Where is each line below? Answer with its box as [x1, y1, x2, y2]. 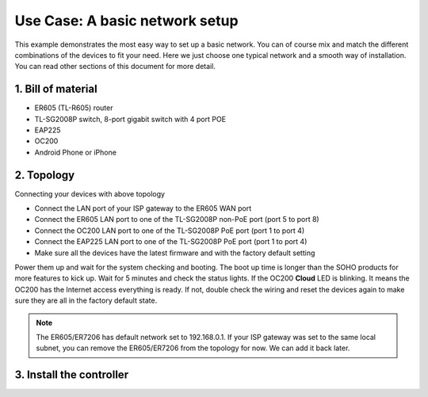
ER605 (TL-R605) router [34, 103, 113, 113]
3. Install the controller [14, 368, 129, 382]
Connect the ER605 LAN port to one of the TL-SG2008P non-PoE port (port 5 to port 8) [34, 215, 320, 224]
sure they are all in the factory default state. [14, 296, 158, 305]
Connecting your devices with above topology [14, 189, 166, 198]
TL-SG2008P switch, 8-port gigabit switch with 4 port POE [34, 114, 226, 124]
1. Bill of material [14, 82, 98, 96]
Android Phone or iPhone [34, 147, 117, 157]
